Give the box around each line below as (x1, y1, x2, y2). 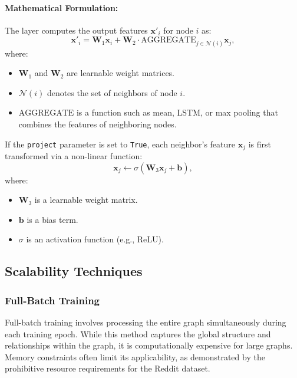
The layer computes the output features (5, 24, 148, 36)
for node (163, 24, 193, 36)
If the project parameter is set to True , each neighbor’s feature (5, 137, 236, 150)
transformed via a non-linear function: (5, 150, 143, 162)
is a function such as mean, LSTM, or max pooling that (76, 106, 278, 119)
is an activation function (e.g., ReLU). (26, 233, 164, 245)
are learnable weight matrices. (67, 67, 175, 79)
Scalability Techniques (5, 262, 143, 280)
